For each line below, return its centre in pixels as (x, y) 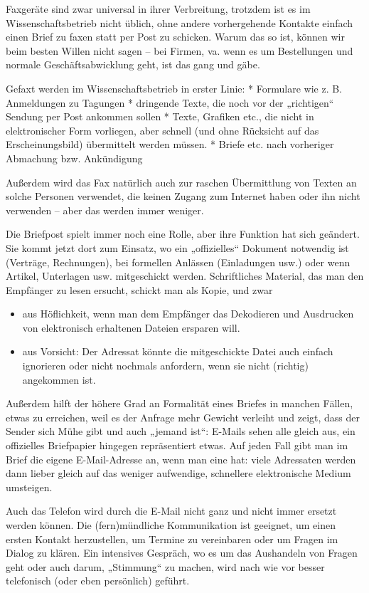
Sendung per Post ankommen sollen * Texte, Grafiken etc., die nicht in (160, 116)
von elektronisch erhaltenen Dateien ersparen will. (131, 327)
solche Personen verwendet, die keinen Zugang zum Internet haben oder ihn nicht (183, 196)
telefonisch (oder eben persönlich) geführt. (98, 581)
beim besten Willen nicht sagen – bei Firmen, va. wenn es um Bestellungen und (180, 50)
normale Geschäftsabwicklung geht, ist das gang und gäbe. (133, 64)
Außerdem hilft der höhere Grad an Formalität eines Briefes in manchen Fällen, (180, 403)
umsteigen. (29, 487)
